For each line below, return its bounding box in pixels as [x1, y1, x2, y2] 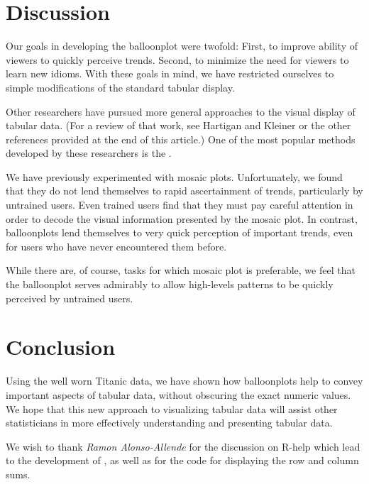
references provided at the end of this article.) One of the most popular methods [6, 131, 356, 146]
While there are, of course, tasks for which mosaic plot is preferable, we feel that [6, 263, 356, 277]
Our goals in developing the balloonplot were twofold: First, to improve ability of [6, 38, 358, 53]
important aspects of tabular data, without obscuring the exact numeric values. [6, 387, 351, 402]
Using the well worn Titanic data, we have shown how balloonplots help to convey [6, 373, 363, 388]
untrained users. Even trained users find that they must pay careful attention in [6, 197, 353, 212]
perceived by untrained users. [6, 290, 133, 305]
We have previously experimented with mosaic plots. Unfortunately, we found [6, 169, 343, 184]
